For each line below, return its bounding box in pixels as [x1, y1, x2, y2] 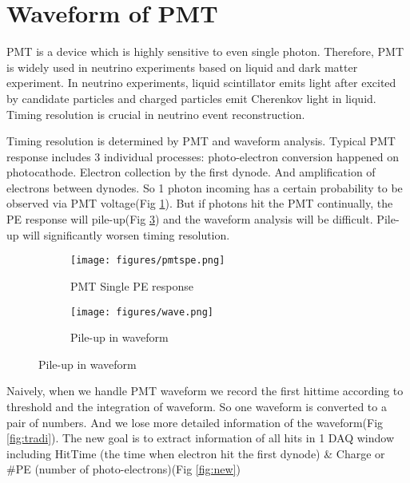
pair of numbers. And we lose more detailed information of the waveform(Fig [6, 414, 384, 430]
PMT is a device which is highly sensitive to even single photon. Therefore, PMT [6, 43, 404, 60]
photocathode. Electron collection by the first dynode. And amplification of [6, 164, 376, 180]
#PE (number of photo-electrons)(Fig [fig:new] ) [6, 461, 241, 477]
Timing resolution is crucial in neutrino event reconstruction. [6, 105, 305, 122]
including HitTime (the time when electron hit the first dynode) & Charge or [6, 445, 385, 461]
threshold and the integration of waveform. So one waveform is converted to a [6, 398, 387, 414]
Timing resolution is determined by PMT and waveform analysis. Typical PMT [6, 133, 396, 149]
